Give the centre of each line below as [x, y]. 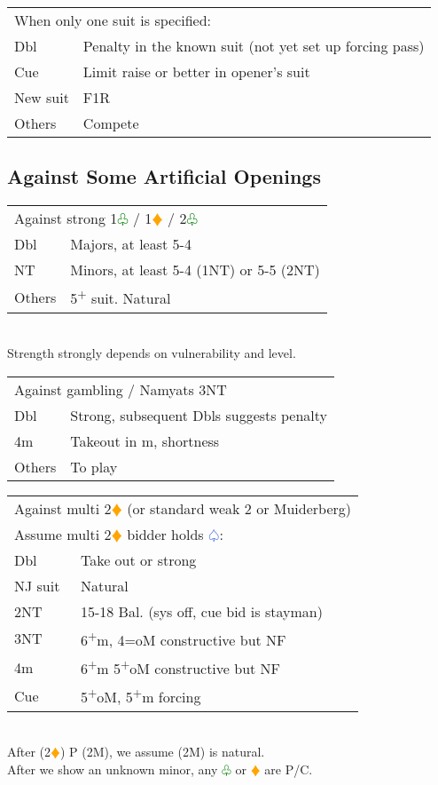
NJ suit [37, 585]
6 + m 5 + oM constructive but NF [180, 667]
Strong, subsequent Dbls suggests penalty [199, 415]
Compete [111, 123]
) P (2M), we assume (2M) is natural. [162, 752]
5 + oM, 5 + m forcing [141, 696]
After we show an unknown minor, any [113, 769]
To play [94, 466]
